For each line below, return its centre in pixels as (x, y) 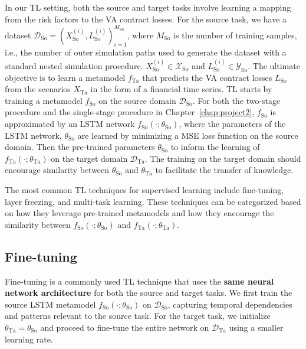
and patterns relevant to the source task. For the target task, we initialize (138, 316)
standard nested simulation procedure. (74, 65)
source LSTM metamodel (50, 304)
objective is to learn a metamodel (65, 77)
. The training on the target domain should (223, 158)
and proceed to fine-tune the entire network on (125, 327)
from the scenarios (38, 89)
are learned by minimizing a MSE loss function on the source (188, 135)
